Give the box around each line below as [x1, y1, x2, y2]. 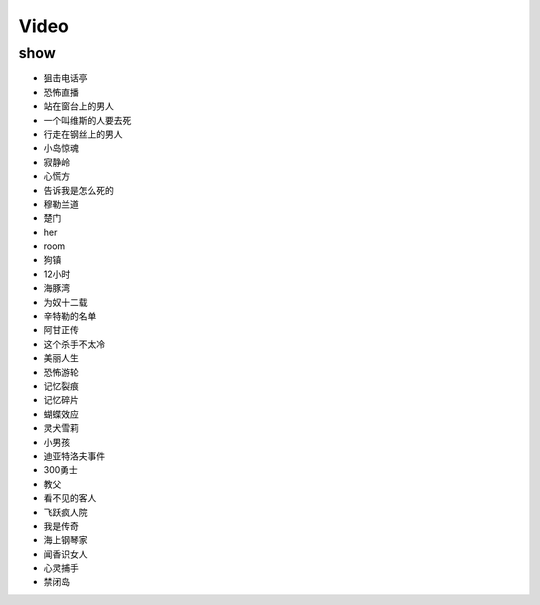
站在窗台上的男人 [43, 100, 114, 112]
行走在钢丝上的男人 [43, 128, 123, 140]
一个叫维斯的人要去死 [43, 114, 132, 126]
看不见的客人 [43, 492, 97, 504]
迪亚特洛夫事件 [43, 450, 105, 462]
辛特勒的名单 [43, 310, 97, 322]
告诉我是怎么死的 [43, 184, 114, 196]
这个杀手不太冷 [43, 338, 105, 350]
